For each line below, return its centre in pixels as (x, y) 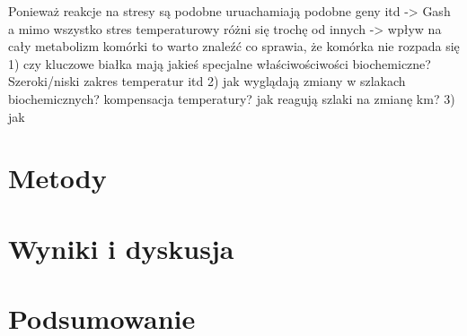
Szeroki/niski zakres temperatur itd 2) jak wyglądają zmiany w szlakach (207, 81)
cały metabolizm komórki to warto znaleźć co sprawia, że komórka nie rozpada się (234, 46)
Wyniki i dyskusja (121, 248)
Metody (57, 178)
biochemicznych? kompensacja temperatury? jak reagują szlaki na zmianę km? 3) (232, 98)
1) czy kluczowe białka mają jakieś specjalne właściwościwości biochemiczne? (220, 63)
